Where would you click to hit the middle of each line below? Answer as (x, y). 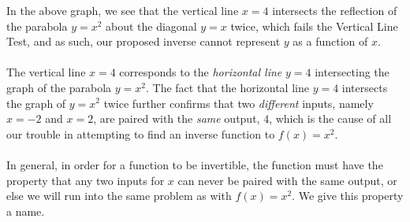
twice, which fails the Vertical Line (314, 26)
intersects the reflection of (335, 10)
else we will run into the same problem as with (119, 196)
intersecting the (352, 72)
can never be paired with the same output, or (287, 180)
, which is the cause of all (330, 118)
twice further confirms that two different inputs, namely (239, 103)
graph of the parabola (59, 87)
